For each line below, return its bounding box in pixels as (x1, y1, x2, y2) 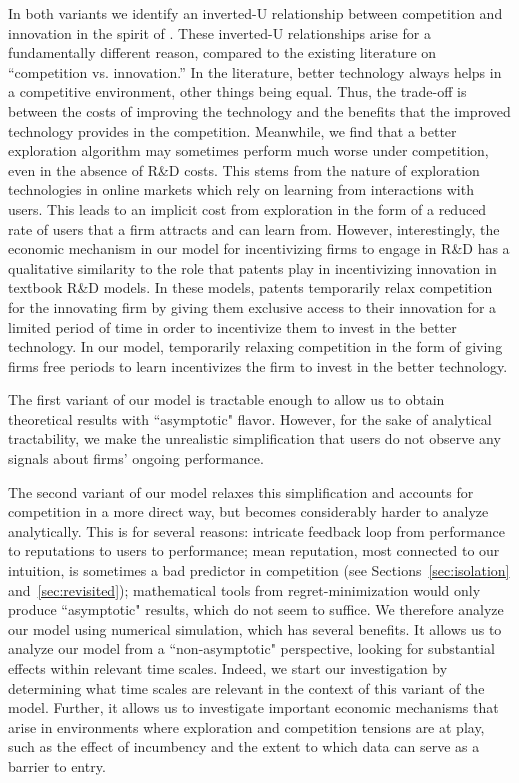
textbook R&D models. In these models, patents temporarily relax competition (8, 277, 493, 298)
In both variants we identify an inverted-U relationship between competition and (8, 3, 503, 23)
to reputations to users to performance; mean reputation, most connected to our (8, 540, 500, 561)
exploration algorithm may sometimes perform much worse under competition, (8, 140, 489, 161)
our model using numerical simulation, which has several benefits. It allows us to (8, 618, 502, 639)
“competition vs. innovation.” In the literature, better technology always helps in (8, 61, 502, 82)
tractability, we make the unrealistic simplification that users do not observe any (8, 428, 501, 449)
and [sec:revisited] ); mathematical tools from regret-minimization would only (8, 579, 481, 600)
